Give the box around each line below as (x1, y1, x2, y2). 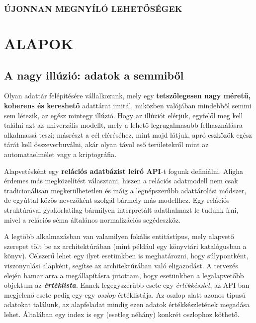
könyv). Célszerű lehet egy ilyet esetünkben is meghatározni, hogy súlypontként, (4, 250, 249, 261)
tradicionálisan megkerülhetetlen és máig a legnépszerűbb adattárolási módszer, (4, 185, 247, 195)
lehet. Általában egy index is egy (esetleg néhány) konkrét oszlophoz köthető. (4, 309, 240, 319)
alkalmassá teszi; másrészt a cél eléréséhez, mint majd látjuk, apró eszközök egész (4, 129, 252, 140)
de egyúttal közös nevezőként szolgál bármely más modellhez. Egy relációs (4, 195, 230, 205)
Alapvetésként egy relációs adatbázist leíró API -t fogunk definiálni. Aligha (4, 165, 244, 176)
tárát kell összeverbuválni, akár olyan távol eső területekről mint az (4, 139, 209, 150)
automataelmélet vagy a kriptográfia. (4, 149, 117, 159)
